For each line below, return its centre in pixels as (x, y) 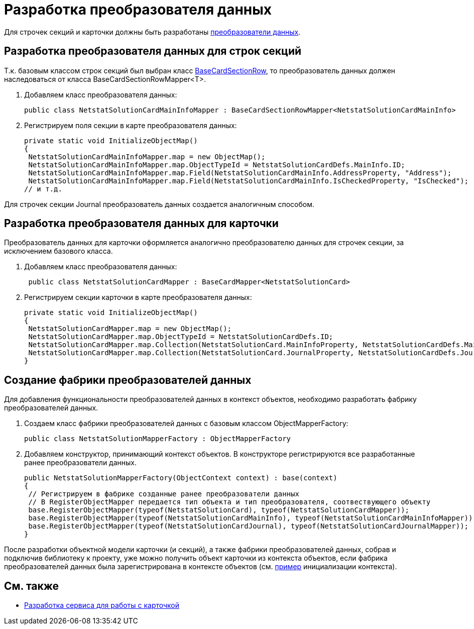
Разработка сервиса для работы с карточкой (102, 605)
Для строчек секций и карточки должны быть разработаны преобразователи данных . (152, 32)
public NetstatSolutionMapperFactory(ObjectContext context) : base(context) (181, 478)
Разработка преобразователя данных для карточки (141, 224)
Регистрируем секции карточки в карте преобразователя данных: (138, 297)
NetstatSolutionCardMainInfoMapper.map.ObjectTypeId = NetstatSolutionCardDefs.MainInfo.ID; (217, 165)
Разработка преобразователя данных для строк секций (153, 51)
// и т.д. (43, 189)
